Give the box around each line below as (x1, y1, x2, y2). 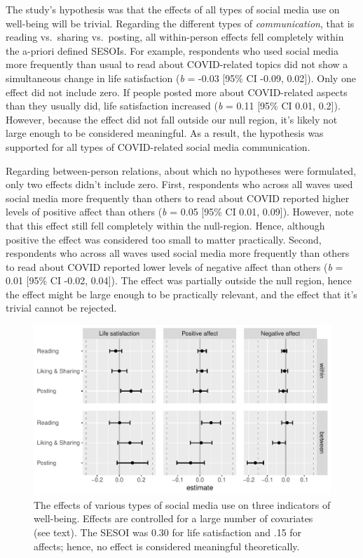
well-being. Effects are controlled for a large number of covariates (34, 511, 313, 526)
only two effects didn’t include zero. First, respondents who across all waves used (6, 177, 353, 192)
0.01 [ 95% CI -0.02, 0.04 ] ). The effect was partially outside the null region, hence (6, 273, 352, 288)
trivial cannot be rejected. (6, 300, 117, 315)
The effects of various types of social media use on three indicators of (34, 497, 331, 512)
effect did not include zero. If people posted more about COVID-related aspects (6, 84, 348, 99)
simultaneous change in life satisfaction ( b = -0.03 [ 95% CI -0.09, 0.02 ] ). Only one (6, 70, 356, 85)
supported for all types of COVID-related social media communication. (6, 139, 310, 154)
